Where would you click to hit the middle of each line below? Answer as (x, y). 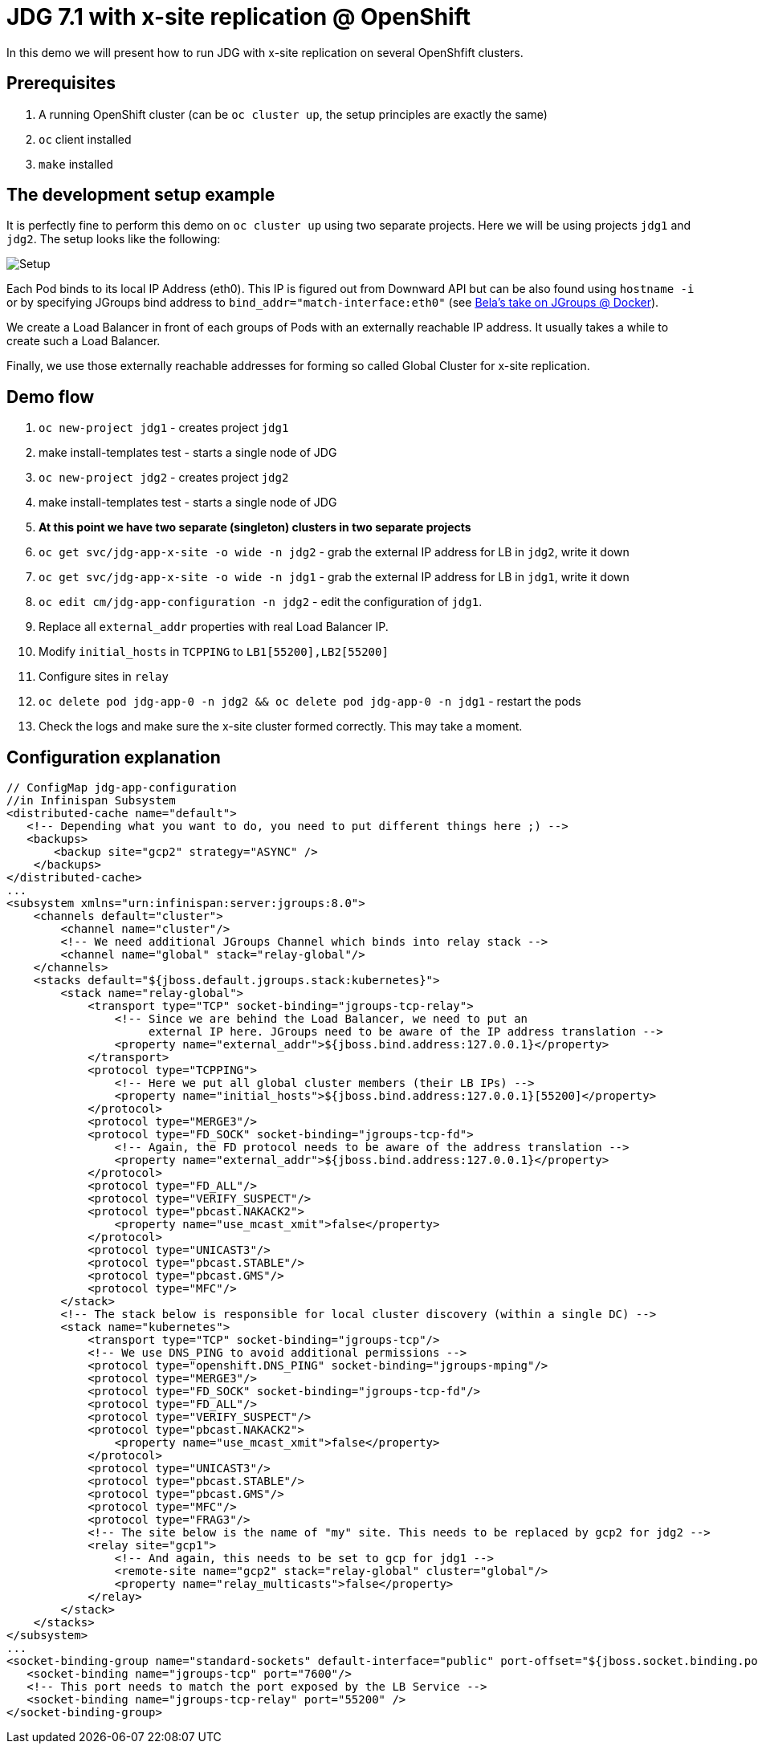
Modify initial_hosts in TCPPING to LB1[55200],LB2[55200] (214, 652)
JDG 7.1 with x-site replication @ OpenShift (238, 17)
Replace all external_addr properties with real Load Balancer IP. (214, 627)
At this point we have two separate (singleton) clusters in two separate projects (255, 527)
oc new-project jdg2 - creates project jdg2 (164, 478)
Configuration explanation (114, 757)
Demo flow (51, 397)
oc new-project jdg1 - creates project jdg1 (164, 428)
